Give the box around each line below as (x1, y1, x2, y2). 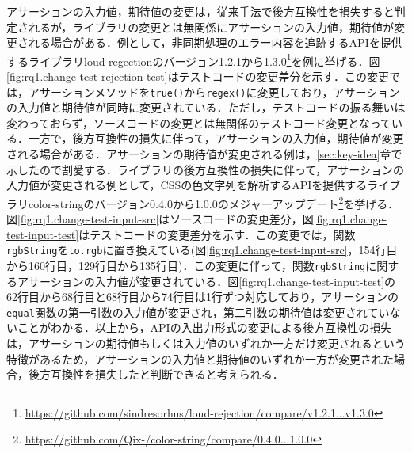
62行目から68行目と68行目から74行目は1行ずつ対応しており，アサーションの (6, 288, 399, 305)
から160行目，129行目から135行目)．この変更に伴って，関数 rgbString (6, 257, 366, 273)
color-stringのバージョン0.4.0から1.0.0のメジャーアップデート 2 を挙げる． (28, 192, 399, 211)
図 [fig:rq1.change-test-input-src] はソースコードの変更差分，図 (6, 211, 314, 227)
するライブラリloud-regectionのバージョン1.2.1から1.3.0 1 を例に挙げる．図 (6, 50, 380, 69)
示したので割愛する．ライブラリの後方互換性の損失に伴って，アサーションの (6, 161, 405, 177)
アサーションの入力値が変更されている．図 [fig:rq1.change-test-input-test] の (17, 272, 396, 289)
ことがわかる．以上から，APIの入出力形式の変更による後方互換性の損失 (17, 319, 392, 336)
